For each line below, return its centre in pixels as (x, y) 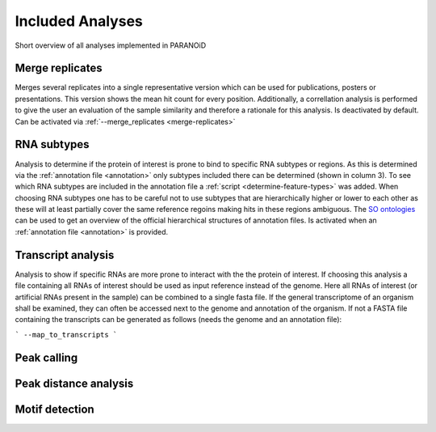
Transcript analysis (65, 255)
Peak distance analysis (74, 383)
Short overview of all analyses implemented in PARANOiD (111, 45)
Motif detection (55, 409)
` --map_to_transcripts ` (66, 335)
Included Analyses (79, 21)
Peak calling (46, 357)
